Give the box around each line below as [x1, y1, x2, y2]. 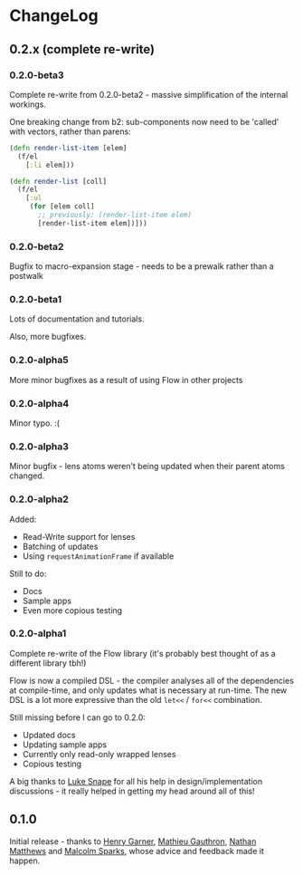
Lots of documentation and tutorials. [9, 313, 145, 324]
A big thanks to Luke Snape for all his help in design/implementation [9, 775, 263, 786]
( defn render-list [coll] [9, 177, 107, 186]
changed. [9, 470, 45, 481]
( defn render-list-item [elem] [9, 143, 128, 152]
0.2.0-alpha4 [9, 397, 70, 409]
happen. [9, 855, 41, 866]
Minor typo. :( [9, 418, 61, 428]
